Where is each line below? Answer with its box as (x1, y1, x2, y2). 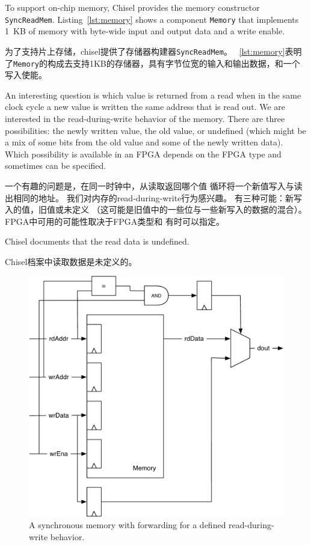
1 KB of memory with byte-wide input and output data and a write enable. (5, 25, 285, 37)
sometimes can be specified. (5, 159, 106, 172)
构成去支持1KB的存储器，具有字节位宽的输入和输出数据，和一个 (47, 56, 300, 69)
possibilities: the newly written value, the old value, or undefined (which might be (5, 124, 306, 136)
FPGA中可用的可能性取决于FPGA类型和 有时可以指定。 (5, 215, 224, 227)
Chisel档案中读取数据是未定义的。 (5, 255, 137, 267)
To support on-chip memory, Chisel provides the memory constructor (5, 1, 260, 13)
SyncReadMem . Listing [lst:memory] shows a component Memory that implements (5, 13, 299, 25)
